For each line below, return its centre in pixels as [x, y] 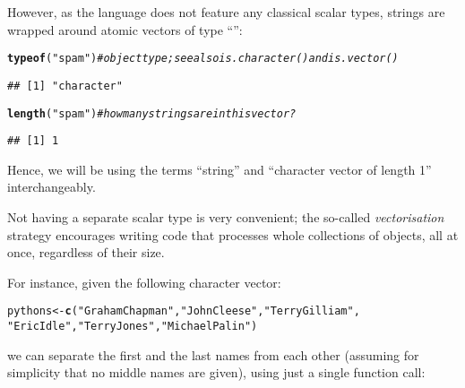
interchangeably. [52, 187]
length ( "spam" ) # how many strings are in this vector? [152, 113]
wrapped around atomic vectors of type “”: [125, 29]
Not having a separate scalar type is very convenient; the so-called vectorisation [226, 217]
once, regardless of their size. [86, 252]
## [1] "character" [65, 86]
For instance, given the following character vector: [144, 282]
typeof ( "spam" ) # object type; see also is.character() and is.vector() [203, 59]
